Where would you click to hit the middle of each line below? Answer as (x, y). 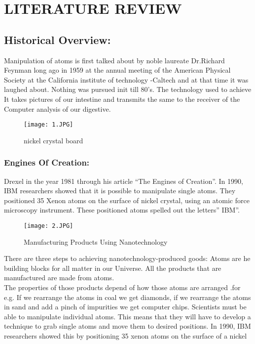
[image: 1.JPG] (49, 125)
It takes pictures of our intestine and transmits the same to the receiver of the (122, 99)
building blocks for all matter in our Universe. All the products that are (113, 268)
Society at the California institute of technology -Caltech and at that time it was (126, 79)
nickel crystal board (54, 140)
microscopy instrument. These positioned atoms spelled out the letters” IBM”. (122, 210)
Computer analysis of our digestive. (57, 108)
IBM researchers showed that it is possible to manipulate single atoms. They (120, 191)
